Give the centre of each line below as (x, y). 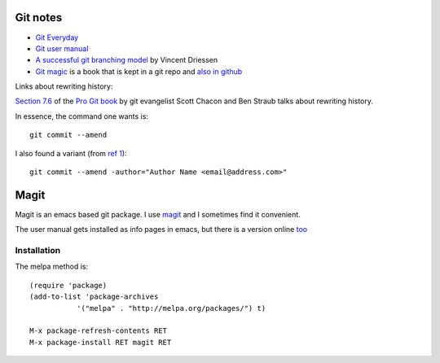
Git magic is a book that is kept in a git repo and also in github (139, 71)
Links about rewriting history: (64, 86)
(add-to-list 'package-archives (94, 297)
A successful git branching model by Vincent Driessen (127, 60)
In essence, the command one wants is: (81, 116)
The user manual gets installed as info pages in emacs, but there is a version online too (161, 230)
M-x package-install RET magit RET (101, 342)
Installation (38, 251)
